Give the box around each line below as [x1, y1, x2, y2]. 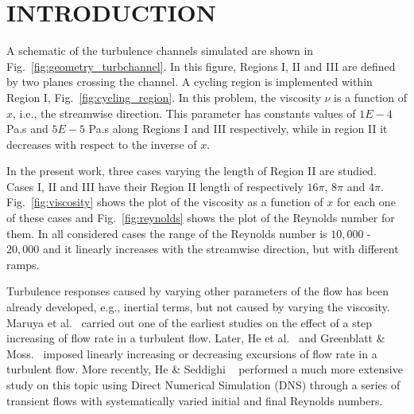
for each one [336, 193, 396, 210]
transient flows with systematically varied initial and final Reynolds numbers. [6, 392, 383, 408]
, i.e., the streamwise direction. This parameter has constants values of [13, 104, 356, 121]
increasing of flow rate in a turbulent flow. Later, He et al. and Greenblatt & [6, 330, 385, 346]
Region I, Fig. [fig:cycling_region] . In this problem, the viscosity [6, 88, 321, 105]
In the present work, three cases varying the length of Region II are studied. [6, 162, 377, 179]
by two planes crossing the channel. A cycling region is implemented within [6, 73, 373, 90]
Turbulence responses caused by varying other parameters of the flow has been [6, 283, 389, 299]
